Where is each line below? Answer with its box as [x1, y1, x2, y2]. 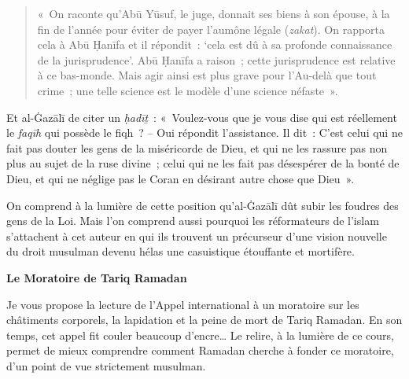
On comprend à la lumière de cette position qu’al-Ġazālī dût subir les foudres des [6, 197, 399, 213]
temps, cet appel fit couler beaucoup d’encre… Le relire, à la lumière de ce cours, [6, 326, 394, 343]
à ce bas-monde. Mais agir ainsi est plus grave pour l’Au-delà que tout [37, 67, 377, 83]
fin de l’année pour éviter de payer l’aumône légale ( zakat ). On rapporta [37, 20, 385, 37]
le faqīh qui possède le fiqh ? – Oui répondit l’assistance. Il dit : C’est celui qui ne [6, 124, 403, 141]
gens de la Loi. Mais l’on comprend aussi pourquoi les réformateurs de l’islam [6, 212, 379, 229]
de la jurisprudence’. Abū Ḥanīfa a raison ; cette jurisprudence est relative [37, 51, 396, 68]
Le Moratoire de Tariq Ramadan [6, 269, 187, 285]
